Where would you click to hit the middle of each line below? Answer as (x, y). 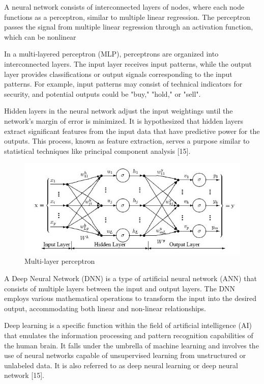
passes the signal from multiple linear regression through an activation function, (129, 27)
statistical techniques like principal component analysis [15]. (97, 150)
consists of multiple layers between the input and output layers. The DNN (120, 288)
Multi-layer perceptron (60, 261)
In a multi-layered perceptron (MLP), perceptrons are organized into (111, 54)
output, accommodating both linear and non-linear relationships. (105, 308)
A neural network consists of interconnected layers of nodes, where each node (124, 7)
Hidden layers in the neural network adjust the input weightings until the (119, 111)
